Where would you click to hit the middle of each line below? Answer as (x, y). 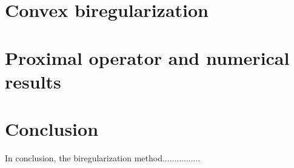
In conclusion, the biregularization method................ (103, 158)
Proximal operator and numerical (147, 57)
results (33, 81)
